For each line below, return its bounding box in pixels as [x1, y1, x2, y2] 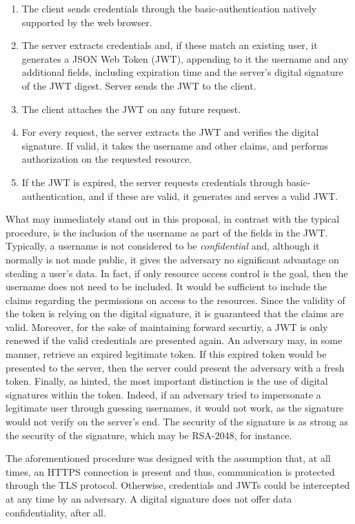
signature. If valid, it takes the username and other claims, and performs [21, 138, 329, 152]
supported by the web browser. [21, 14, 152, 29]
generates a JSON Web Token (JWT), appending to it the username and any [21, 51, 349, 65]
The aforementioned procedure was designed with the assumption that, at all [6, 451, 331, 465]
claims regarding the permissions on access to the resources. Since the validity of [6, 292, 345, 307]
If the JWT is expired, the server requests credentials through [21, 174, 283, 189]
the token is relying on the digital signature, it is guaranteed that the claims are [6, 306, 344, 321]
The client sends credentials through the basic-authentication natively [21, 1, 317, 15]
